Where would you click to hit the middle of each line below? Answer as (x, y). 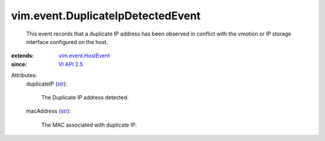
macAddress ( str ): (48, 111)
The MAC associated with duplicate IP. (89, 125)
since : (19, 64)
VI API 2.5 (71, 64)
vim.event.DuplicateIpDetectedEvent (106, 16)
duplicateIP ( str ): (47, 84)
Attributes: (24, 75)
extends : (23, 56)
